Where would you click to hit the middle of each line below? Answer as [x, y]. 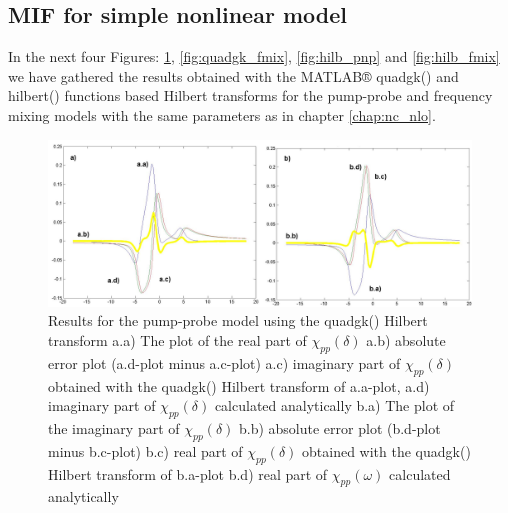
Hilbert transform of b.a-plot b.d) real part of [188, 473]
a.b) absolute [406, 340]
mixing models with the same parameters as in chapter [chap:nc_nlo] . [222, 114]
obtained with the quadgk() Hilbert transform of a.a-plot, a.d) [239, 385]
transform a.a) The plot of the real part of [177, 340]
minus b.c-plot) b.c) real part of [145, 450]
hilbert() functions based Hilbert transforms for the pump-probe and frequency [250, 95]
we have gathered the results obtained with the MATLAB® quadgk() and [233, 75]
